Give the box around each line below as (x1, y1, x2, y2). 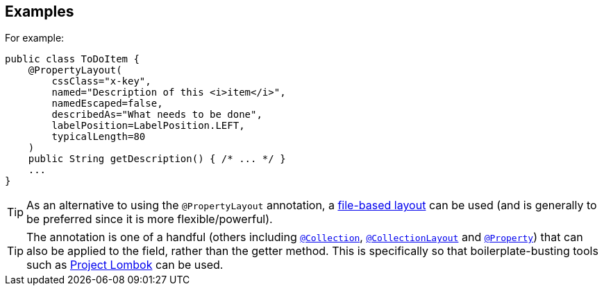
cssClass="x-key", (51, 76, 151, 87)
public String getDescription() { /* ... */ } (28, 153, 286, 165)
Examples (5, 3, 74, 20)
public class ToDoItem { (5, 53, 140, 65)
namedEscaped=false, (51, 98, 163, 109)
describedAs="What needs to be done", (51, 109, 262, 121)
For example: (5, 32, 65, 44)
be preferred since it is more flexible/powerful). (26, 212, 273, 227)
